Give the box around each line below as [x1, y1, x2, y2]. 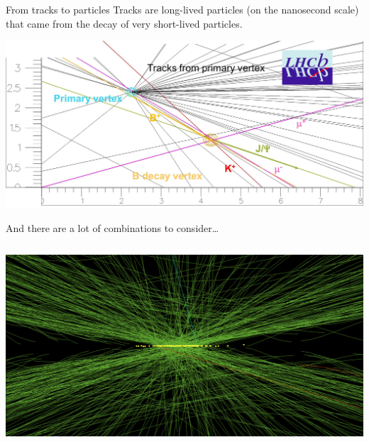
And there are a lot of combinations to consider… [6, 220, 219, 235]
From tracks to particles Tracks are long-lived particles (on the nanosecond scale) [6, 2, 359, 16]
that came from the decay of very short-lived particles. [6, 16, 243, 31]
